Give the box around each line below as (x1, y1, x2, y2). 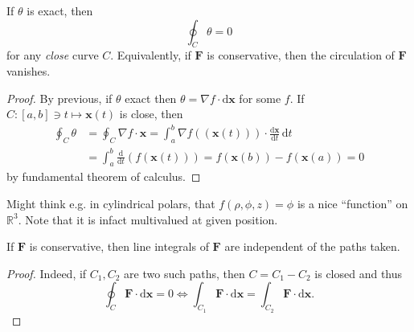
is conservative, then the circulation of (207, 47, 395, 64)
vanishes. (6, 62, 51, 79)
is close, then (119, 105, 183, 122)
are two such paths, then (124, 264, 245, 281)
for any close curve (6, 47, 99, 64)
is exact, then (27, 2, 93, 18)
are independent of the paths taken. (224, 238, 400, 255)
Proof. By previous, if (6, 89, 113, 106)
